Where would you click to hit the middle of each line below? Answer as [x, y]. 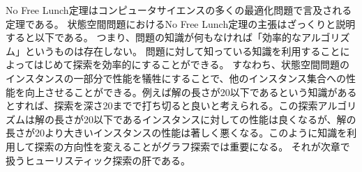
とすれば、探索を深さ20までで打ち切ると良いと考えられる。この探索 [162, 105]
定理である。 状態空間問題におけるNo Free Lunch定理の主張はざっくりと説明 [181, 23]
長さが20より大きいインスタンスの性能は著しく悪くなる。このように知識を [176, 133]
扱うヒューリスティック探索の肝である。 [98, 160]
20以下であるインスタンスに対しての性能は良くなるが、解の [220, 119]
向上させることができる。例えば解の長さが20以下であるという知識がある [191, 92]
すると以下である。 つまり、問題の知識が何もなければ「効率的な [153, 37]
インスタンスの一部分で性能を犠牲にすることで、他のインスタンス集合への [176, 78]
